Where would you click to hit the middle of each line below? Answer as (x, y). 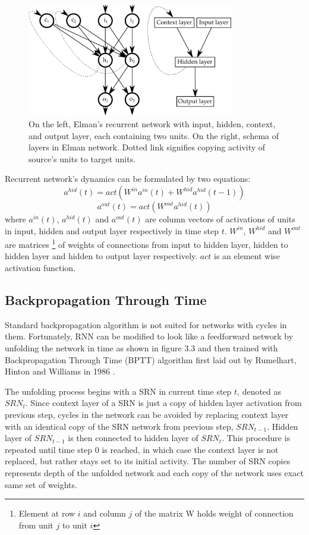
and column (105, 513)
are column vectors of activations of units (220, 219)
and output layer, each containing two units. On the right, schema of (154, 135)
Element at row (47, 513)
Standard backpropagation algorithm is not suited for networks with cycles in (146, 324)
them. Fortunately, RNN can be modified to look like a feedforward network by (149, 336)
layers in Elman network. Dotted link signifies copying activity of (147, 147)
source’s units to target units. (82, 158)
